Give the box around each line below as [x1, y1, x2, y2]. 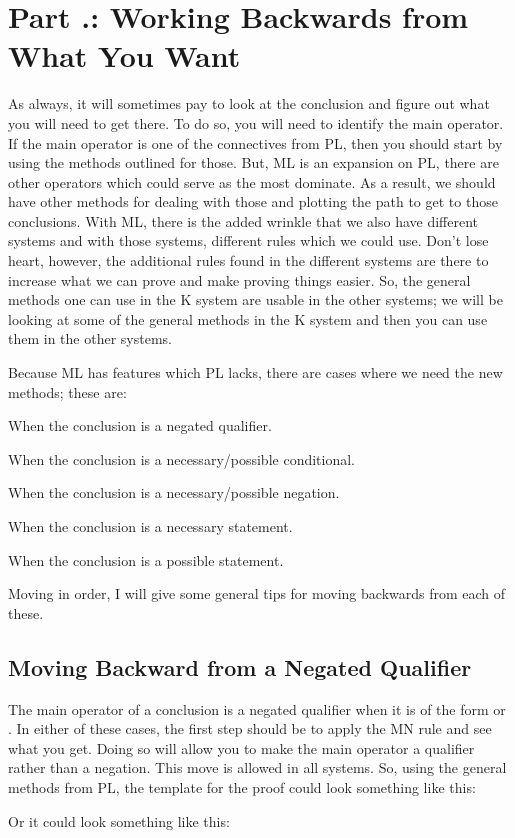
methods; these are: [8, 381, 127, 402]
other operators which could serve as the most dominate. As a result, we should [8, 171, 496, 192]
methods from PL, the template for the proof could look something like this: [8, 776, 476, 797]
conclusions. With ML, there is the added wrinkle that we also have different [8, 210, 478, 231]
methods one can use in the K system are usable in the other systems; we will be [8, 289, 503, 310]
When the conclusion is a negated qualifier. [8, 415, 272, 436]
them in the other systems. [8, 328, 172, 349]
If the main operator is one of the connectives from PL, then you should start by [8, 132, 503, 153]
